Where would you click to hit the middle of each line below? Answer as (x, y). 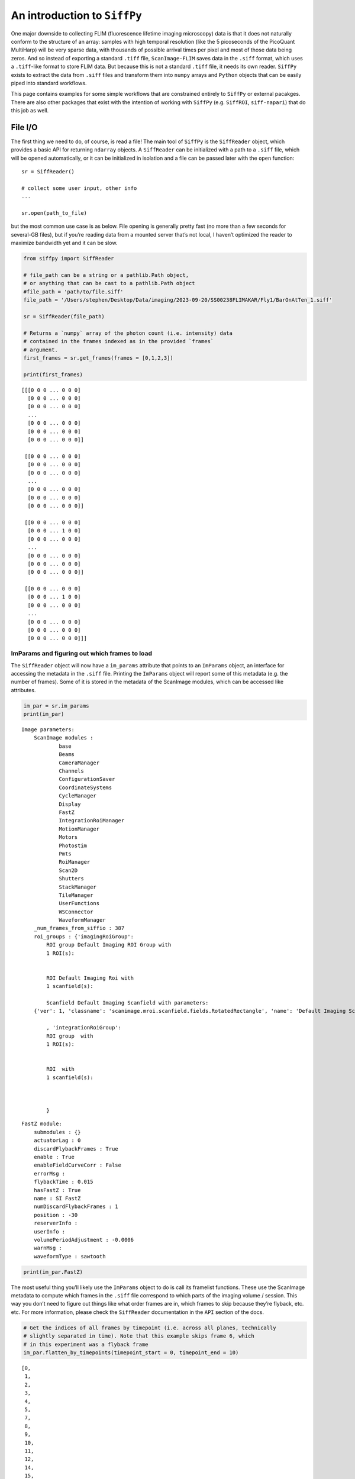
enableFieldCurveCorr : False (77, 1165)
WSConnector (76, 912)
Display (70, 804)
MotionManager (79, 829)
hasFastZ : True (57, 1190)
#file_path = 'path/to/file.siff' (73, 292)
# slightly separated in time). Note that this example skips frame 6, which (139, 1336)
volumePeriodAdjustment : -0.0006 (84, 1240)
